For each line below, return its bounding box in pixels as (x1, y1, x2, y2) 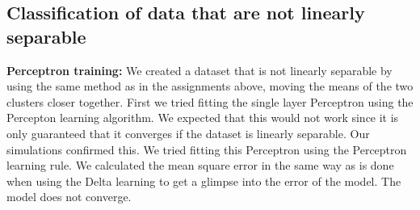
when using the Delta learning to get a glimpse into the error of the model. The (6, 172, 401, 189)
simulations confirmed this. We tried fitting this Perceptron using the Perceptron (6, 141, 407, 157)
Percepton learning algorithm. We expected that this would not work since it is (6, 109, 399, 126)
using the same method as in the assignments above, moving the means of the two (6, 78, 414, 94)
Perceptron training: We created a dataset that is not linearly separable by (6, 61, 393, 78)
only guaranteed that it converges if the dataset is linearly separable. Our (6, 124, 370, 141)
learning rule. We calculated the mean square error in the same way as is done (6, 157, 394, 174)
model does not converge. (6, 188, 132, 205)
